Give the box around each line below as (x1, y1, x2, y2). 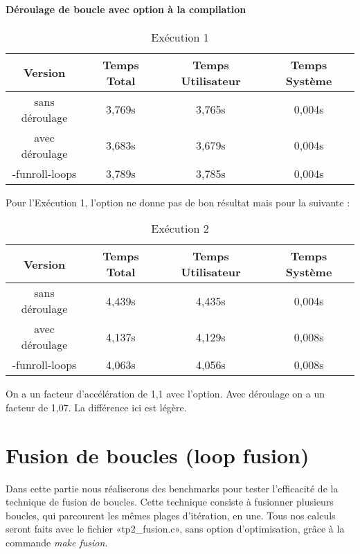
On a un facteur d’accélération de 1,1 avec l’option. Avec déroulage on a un (6, 386, 325, 401)
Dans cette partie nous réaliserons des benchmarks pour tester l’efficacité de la (6, 481, 339, 495)
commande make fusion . (6, 535, 108, 550)
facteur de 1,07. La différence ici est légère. (6, 400, 187, 414)
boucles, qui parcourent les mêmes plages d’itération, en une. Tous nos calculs (6, 508, 336, 522)
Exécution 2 (151, 220, 209, 237)
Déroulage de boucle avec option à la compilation (6, 1, 246, 16)
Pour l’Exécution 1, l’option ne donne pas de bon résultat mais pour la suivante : (6, 195, 350, 209)
